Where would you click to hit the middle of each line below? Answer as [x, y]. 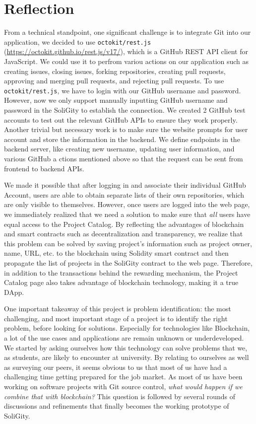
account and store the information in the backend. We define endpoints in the [122, 139]
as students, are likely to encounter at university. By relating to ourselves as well [127, 357]
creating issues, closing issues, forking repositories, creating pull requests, [115, 71]
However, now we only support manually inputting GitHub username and [116, 100]
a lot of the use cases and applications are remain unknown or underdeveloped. [124, 338]
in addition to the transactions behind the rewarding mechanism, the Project [121, 272]
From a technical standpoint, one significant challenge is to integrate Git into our [128, 32]
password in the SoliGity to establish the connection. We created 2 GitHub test [125, 110]
